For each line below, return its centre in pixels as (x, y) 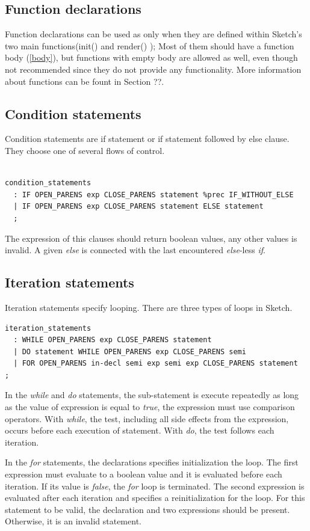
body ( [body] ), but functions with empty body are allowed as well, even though (151, 57)
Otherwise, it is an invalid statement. (73, 521)
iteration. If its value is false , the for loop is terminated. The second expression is (155, 486)
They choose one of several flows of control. (85, 150)
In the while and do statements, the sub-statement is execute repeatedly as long (152, 395)
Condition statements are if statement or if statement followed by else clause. (147, 139)
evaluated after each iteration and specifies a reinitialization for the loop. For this (155, 498)
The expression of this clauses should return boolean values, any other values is (151, 238)
